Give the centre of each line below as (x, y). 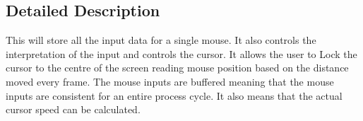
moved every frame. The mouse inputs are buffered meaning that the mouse (170, 81)
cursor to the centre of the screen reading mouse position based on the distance (177, 68)
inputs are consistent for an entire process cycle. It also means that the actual (174, 95)
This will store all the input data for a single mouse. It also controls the (161, 40)
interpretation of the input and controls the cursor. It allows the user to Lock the (181, 53)
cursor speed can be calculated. (73, 109)
